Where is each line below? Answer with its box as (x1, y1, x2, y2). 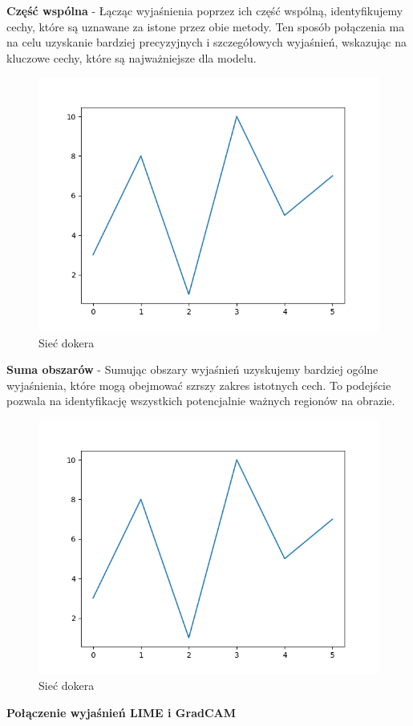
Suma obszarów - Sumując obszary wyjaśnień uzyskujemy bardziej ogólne (6, 361, 379, 378)
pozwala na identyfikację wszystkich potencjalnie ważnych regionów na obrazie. (6, 392, 395, 409)
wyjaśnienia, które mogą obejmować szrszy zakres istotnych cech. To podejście (6, 376, 391, 393)
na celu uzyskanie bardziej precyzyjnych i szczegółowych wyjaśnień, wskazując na (6, 34, 407, 51)
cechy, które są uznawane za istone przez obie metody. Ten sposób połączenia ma (6, 18, 405, 34)
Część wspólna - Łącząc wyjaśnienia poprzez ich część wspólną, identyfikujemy (6, 2, 403, 18)
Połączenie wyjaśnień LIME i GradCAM (6, 704, 237, 720)
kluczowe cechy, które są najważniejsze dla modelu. (6, 49, 257, 66)
